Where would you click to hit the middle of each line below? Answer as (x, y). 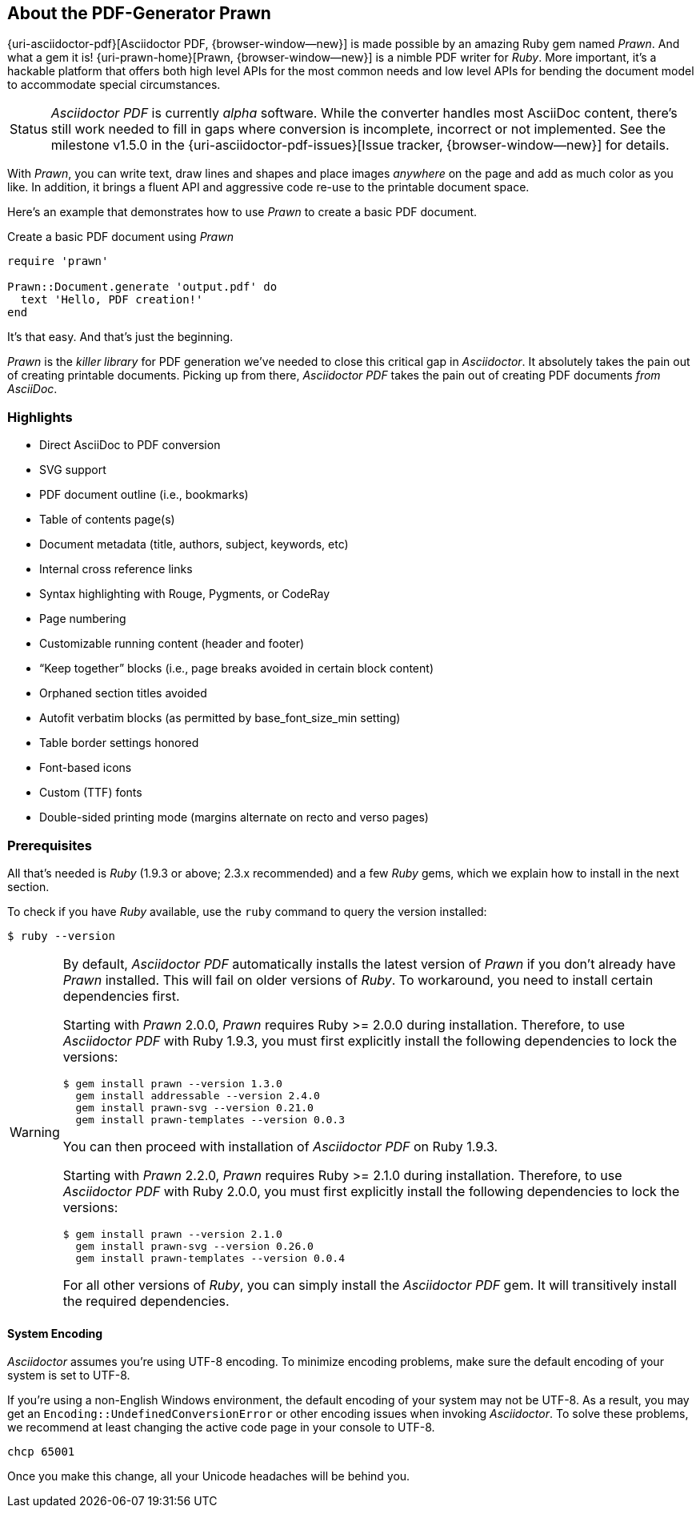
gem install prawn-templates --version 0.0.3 (210, 1119)
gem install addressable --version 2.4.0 (198, 1095)
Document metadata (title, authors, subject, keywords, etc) (194, 544)
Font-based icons (86, 768)
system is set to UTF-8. (69, 1375)
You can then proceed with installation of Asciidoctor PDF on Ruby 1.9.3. (280, 1146)
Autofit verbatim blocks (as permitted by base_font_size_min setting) (220, 718)
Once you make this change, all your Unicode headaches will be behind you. (209, 1476)
